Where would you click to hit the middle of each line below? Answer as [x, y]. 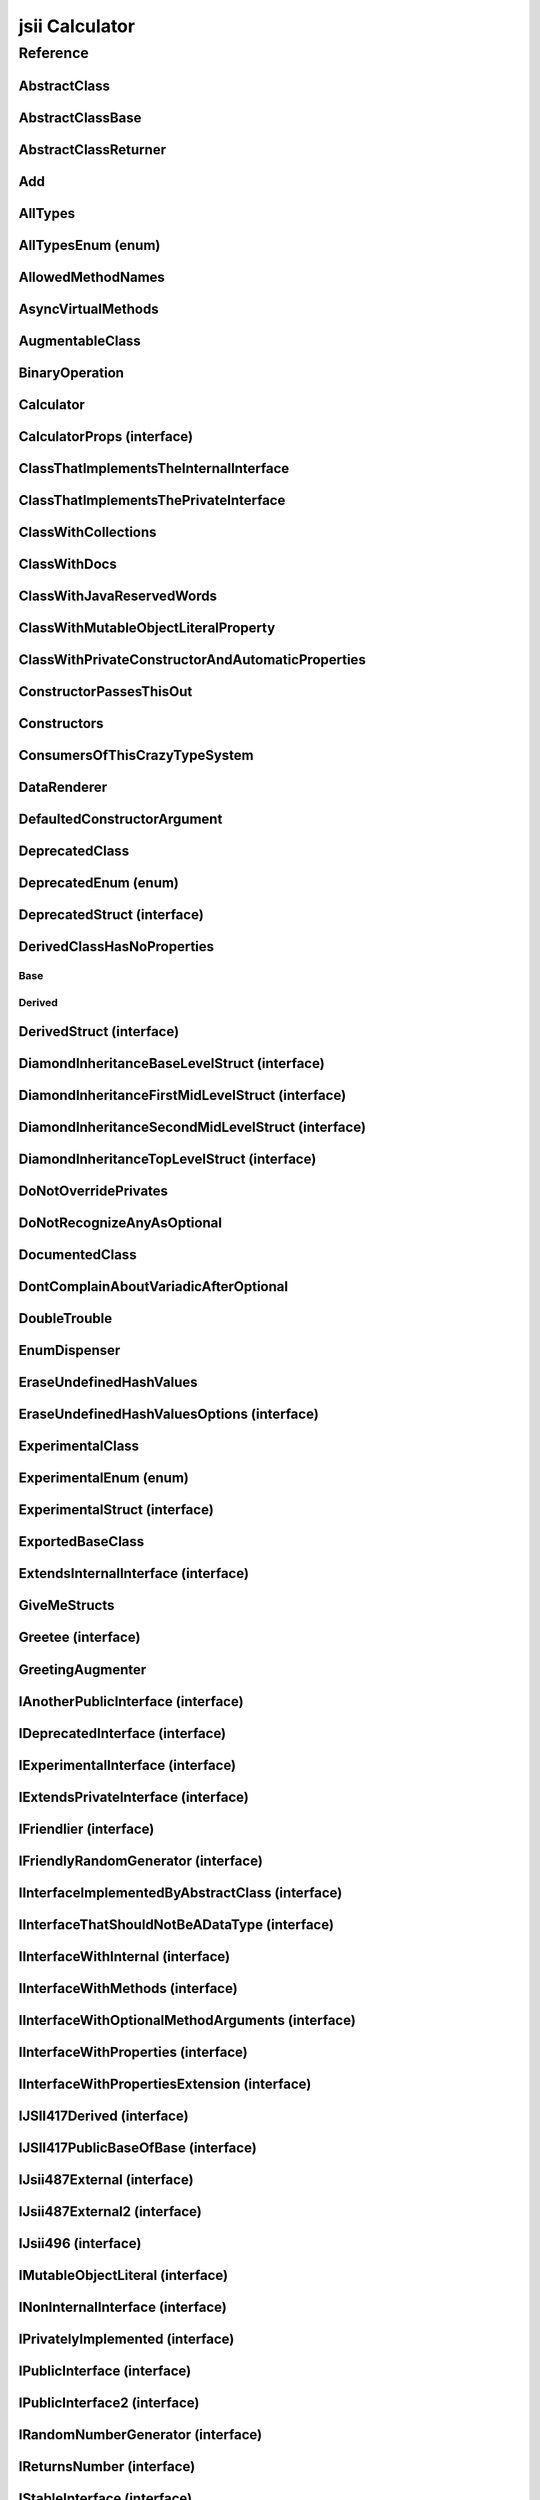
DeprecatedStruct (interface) [111, 915]
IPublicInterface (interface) [105, 2370]
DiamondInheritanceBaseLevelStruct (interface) [171, 1063]
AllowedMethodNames [91, 276]
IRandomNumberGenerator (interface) [140, 2434]
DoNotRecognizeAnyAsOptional [120, 1223]
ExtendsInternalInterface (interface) [134, 1573]
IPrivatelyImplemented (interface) [126, 2338]
